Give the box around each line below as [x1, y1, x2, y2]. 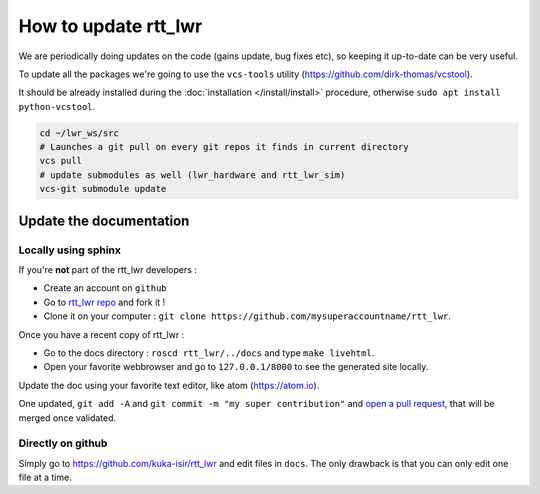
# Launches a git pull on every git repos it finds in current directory [39, 141, 409, 153]
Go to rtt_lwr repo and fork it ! [43, 296, 166, 308]
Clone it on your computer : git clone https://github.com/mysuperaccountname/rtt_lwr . [43, 310, 452, 322]
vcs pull [39, 155, 83, 167]
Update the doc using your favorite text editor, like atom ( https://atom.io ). [18, 379, 320, 391]
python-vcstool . [18, 100, 96, 112]
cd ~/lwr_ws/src [39, 127, 120, 139]
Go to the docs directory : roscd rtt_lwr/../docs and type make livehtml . [43, 346, 375, 359]
